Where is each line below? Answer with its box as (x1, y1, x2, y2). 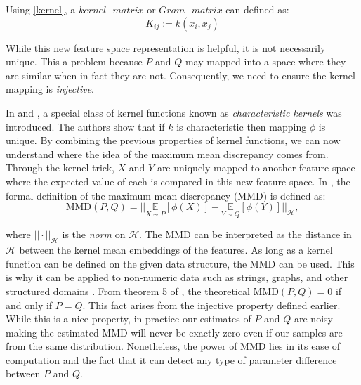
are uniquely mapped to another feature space (157, 160, 355, 175)
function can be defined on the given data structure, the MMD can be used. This (6, 256, 355, 270)
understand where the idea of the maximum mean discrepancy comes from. (6, 146, 329, 161)
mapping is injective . (6, 81, 95, 96)
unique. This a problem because (6, 54, 143, 69)
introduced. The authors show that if (6, 119, 165, 133)
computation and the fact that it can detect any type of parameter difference (6, 352, 337, 367)
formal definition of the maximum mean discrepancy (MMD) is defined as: (6, 188, 326, 202)
